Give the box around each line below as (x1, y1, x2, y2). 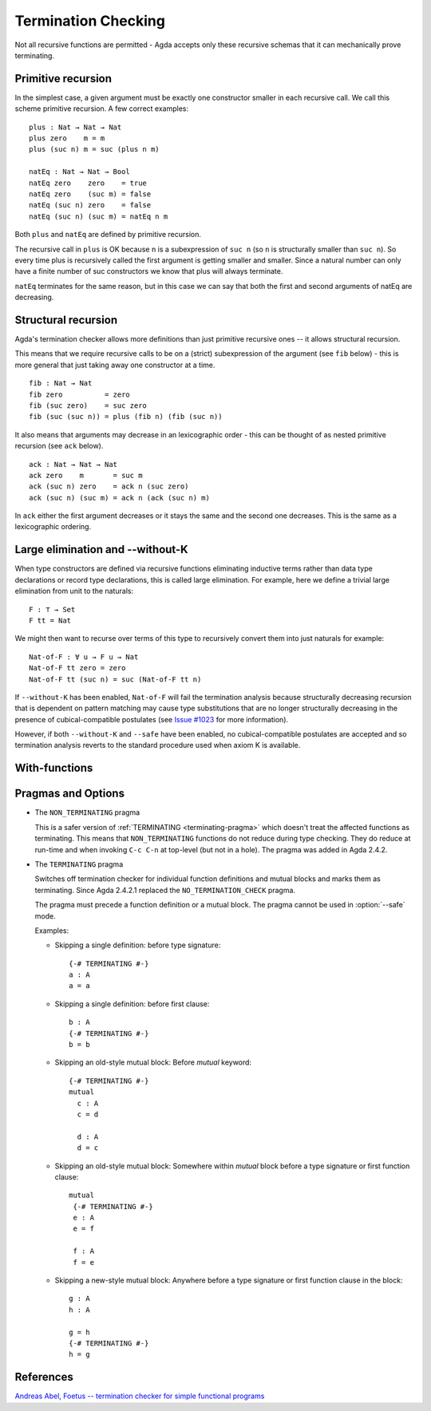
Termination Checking (14, 12, 165, 30)
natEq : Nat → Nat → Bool (29, 168, 131, 176)
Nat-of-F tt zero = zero (29, 663, 126, 673)
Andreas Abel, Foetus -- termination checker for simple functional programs (14, 1391, 265, 1401)
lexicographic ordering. (14, 522, 92, 532)
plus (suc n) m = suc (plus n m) (29, 144, 160, 154)
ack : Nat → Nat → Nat (29, 460, 118, 468)
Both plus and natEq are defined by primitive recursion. (14, 230, 202, 239)
